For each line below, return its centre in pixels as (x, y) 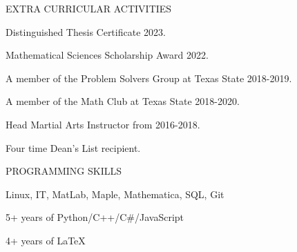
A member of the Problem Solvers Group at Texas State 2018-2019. (149, 78)
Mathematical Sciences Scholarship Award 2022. (107, 55)
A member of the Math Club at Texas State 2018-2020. (123, 101)
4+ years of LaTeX (46, 240)
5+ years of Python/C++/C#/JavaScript (95, 217)
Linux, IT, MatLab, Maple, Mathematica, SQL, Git (115, 194)
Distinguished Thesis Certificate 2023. (86, 31)
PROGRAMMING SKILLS (64, 171)
